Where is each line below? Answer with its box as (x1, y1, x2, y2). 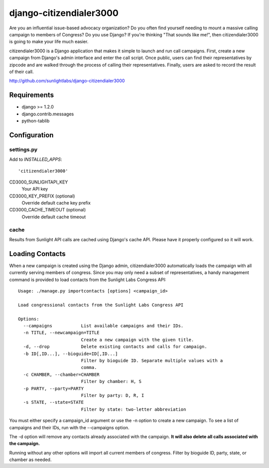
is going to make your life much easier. (9, 39, 89, 45)
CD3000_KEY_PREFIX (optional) (9, 193, 75, 199)
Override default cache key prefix (21, 200, 91, 206)
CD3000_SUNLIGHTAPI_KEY (9, 179, 68, 185)
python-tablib (21, 117, 50, 124)
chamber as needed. (9, 457, 52, 463)
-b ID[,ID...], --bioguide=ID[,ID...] (23, 351, 118, 357)
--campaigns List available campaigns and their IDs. (23, 323, 184, 329)
